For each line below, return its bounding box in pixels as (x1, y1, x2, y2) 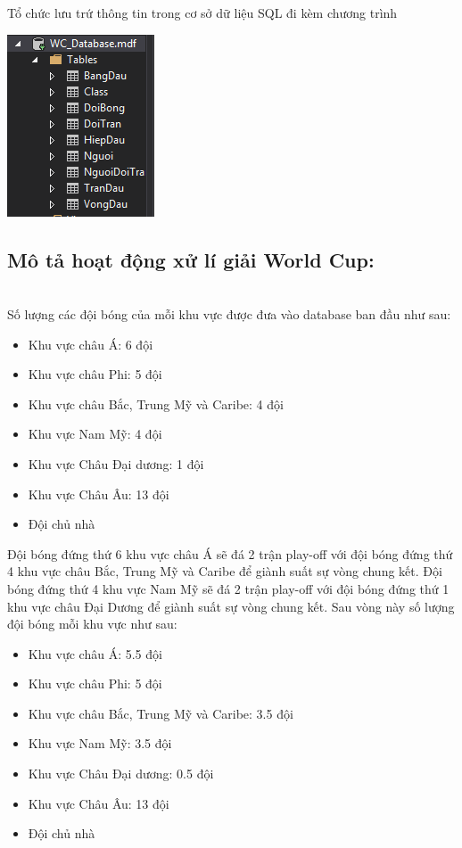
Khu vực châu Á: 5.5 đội (28, 644, 162, 663)
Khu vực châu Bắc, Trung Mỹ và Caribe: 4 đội (28, 394, 284, 413)
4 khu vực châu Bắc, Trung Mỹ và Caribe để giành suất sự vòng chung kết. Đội (7, 562, 442, 580)
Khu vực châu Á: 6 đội (28, 334, 153, 353)
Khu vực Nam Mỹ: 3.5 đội (28, 734, 172, 753)
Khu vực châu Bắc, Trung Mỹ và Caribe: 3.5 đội (28, 704, 293, 722)
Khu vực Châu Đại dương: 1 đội (28, 454, 204, 473)
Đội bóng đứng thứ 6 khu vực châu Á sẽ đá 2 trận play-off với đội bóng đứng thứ (7, 544, 453, 563)
